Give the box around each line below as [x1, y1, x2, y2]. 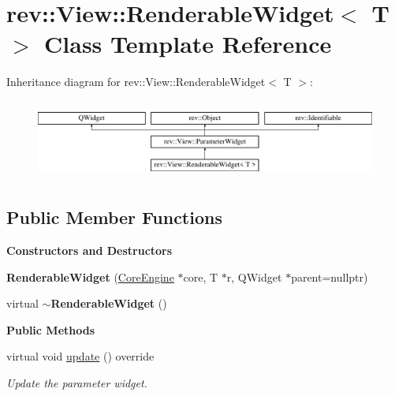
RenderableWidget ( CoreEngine [6, 268, 174, 285]
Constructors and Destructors [6, 242, 173, 259]
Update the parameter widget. [6, 375, 147, 391]
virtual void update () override [6, 348, 155, 364]
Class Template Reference [44, 28, 332, 60]
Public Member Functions [6, 205, 222, 230]
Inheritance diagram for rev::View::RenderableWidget [6, 73, 266, 90]
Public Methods [6, 321, 95, 338]
